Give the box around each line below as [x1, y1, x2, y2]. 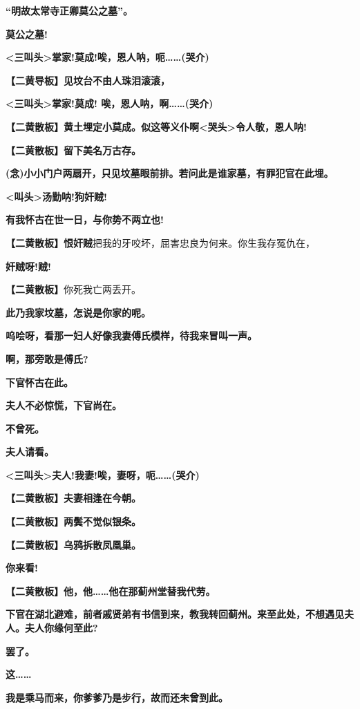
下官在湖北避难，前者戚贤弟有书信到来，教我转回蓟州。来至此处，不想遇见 [6, 607, 344, 621]
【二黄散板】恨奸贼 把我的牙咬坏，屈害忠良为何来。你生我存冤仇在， [6, 235, 315, 249]
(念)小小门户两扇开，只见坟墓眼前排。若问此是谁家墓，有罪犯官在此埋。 [6, 166, 334, 180]
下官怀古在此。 [6, 375, 73, 389]
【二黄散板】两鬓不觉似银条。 [6, 514, 141, 529]
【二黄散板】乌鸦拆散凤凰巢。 [6, 537, 141, 551]
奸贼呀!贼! [6, 258, 51, 273]
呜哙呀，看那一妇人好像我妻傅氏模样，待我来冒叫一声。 [6, 328, 257, 343]
